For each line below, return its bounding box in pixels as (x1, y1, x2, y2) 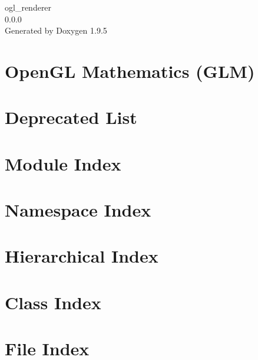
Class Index (5, 290, 101, 314)
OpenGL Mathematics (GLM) (5, 58, 255, 83)
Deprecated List (5, 105, 137, 129)
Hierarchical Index (5, 244, 158, 268)
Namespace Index (5, 198, 151, 222)
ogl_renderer (5, 1, 52, 13)
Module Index (5, 151, 121, 175)
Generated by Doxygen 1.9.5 (5, 24, 107, 37)
